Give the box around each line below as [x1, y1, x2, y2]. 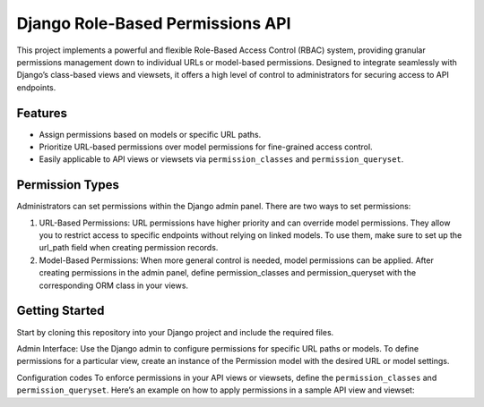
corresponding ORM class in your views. [39, 280, 188, 291]
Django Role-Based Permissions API [16, 13, 291, 33]
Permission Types [16, 177, 120, 192]
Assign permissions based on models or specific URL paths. [39, 129, 262, 140]
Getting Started [16, 303, 105, 318]
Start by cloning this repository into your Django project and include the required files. [16, 326, 334, 337]
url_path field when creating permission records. [39, 242, 219, 253]
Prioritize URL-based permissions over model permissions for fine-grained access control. [39, 141, 373, 152]
